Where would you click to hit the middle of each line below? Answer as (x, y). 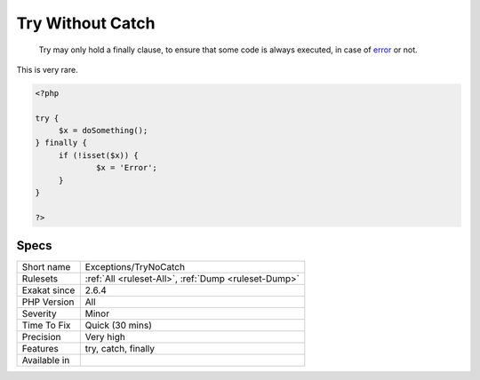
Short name (46, 267)
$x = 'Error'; (127, 168)
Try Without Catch (86, 23)
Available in (46, 360)
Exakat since (48, 290)
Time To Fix (46, 326)
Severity (39, 313)
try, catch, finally (120, 349)
